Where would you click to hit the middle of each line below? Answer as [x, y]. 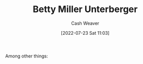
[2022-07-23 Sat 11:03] [85, 33]
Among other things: [27, 56]
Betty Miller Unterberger [85, 9]
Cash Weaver [85, 23]
